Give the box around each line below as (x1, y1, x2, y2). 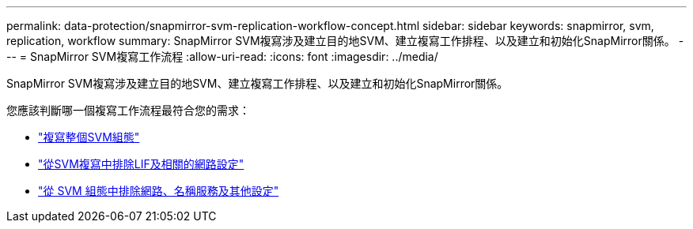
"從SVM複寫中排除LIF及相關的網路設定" (38, 157, 244, 171)
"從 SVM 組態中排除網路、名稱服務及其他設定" (38, 184, 279, 197)
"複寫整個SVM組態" (38, 130, 140, 144)
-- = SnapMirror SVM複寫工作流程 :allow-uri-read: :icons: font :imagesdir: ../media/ (6, 50, 438, 63)
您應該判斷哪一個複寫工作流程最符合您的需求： (6, 103, 250, 117)
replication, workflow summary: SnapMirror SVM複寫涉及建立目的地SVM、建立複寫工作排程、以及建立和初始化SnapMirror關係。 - (6, 34, 684, 47)
